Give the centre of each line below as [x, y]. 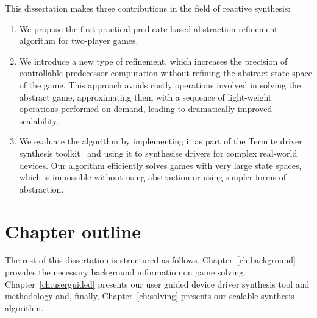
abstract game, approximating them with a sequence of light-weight [145, 97]
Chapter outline [73, 231]
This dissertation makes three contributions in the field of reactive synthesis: [148, 8]
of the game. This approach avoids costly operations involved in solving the [160, 84]
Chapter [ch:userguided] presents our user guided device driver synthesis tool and [157, 284]
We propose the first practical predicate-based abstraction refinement [148, 28]
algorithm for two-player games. [79, 41]
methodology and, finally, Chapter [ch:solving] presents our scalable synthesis [150, 296]
